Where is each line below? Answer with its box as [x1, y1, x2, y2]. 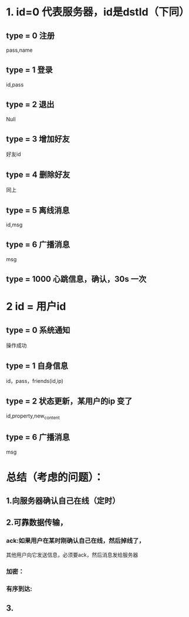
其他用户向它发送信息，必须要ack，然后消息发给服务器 [6, 551, 139, 558]
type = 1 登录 [6, 65, 53, 75]
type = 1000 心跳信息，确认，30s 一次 [6, 274, 147, 284]
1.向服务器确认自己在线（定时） [6, 496, 120, 506]
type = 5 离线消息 [6, 205, 70, 215]
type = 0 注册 [6, 31, 55, 41]
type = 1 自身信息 [6, 361, 69, 371]
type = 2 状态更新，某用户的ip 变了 [6, 396, 133, 406]
